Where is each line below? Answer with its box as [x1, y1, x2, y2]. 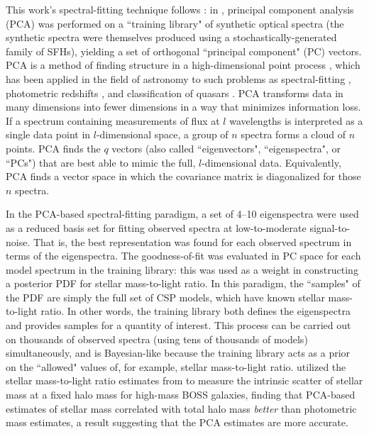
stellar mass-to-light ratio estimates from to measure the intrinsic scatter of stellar [6, 373, 363, 388]
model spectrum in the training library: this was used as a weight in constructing [6, 262, 358, 277]
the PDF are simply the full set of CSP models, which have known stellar [6, 289, 325, 304]
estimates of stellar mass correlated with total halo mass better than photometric [6, 401, 357, 416]
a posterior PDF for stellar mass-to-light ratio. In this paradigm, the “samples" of [6, 276, 360, 291]
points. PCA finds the [6, 140, 101, 155]
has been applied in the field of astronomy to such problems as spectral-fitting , [6, 71, 351, 86]
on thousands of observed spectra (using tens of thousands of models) [6, 331, 308, 346]
